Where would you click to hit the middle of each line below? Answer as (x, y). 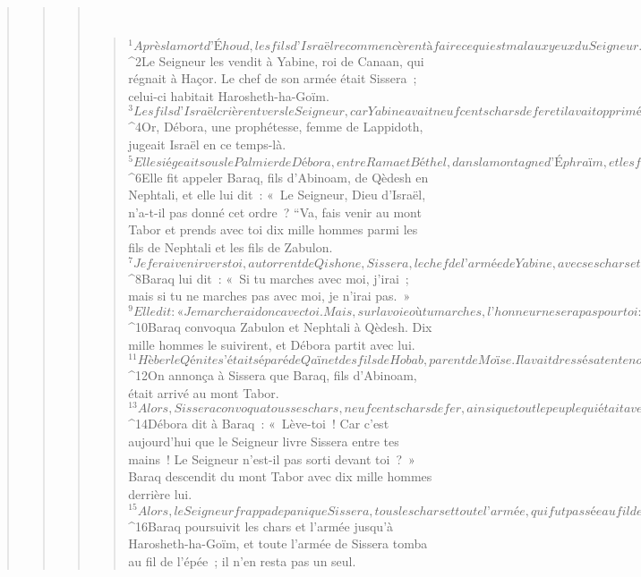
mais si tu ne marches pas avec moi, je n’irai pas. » (269, 296)
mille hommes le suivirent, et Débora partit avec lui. (272, 344)
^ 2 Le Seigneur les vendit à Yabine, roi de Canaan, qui (276, 60)
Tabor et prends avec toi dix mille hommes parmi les (273, 229)
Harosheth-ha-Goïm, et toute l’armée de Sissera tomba (278, 543)
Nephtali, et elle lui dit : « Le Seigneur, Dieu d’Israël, (277, 195)
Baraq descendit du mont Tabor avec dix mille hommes (280, 476)
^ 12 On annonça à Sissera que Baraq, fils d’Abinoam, (273, 375)
